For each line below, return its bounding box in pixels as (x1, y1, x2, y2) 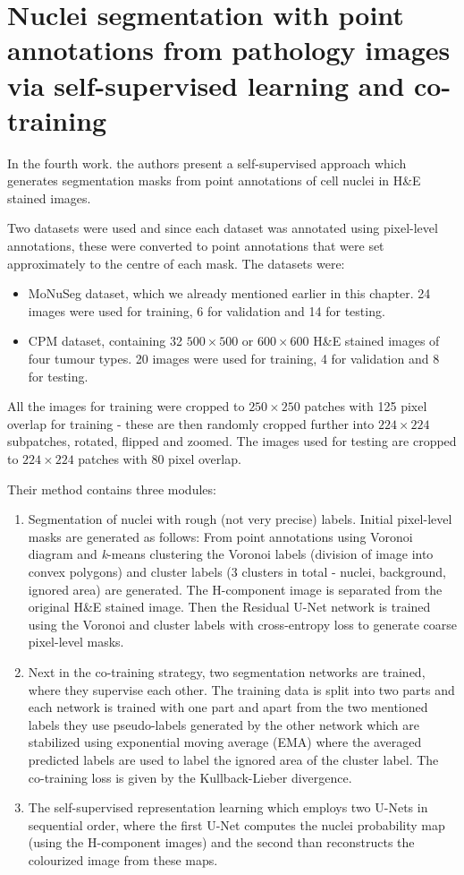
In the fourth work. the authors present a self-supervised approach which (7, 153, 407, 172)
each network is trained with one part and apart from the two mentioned (28, 698, 428, 716)
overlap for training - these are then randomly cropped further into (7, 414, 375, 433)
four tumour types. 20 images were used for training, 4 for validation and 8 (28, 349, 440, 368)
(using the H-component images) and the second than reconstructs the (28, 833, 415, 852)
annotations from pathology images (7, 31, 451, 68)
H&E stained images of (313, 331, 440, 350)
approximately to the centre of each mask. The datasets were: (7, 253, 345, 272)
